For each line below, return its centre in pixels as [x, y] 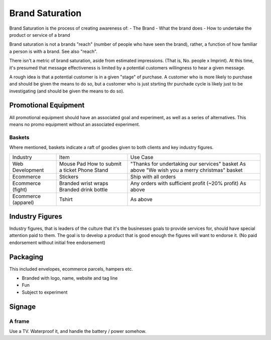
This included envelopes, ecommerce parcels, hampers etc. [71, 269]
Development [28, 170]
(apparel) [23, 202]
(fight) [20, 190]
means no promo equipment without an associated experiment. [75, 124]
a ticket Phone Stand [84, 170]
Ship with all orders [153, 177]
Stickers [69, 177]
